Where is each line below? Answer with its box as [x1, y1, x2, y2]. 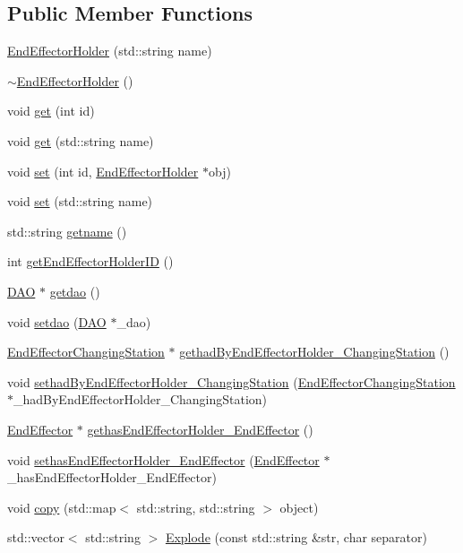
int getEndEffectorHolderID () [7, 252, 174, 271]
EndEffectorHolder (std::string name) [7, 41, 212, 60]
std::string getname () [7, 221, 127, 240]
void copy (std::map [7, 497, 116, 516]
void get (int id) [7, 101, 95, 120]
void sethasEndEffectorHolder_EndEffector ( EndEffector [7, 450, 320, 469]
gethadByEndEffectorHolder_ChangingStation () [179, 342, 450, 361]
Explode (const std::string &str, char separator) [165, 528, 427, 547]
